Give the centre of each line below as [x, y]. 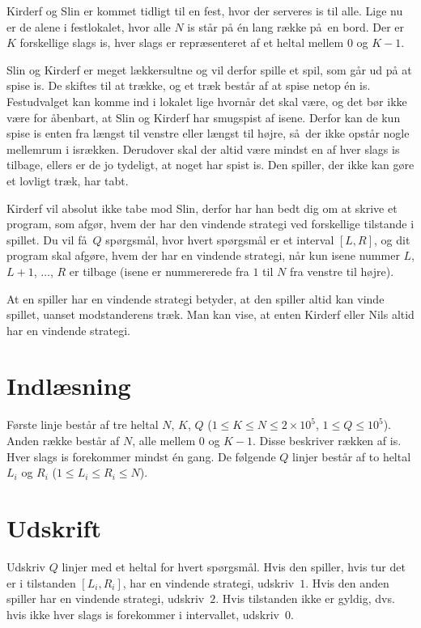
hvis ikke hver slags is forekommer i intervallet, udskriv [143, 614]
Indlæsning [69, 386]
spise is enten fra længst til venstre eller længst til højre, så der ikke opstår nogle [208, 133]
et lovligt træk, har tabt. [68, 180]
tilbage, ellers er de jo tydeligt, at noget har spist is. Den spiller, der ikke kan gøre [210, 165]
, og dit [392, 239]
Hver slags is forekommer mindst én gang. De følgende [141, 456]
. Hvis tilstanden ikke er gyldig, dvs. [305, 598]
